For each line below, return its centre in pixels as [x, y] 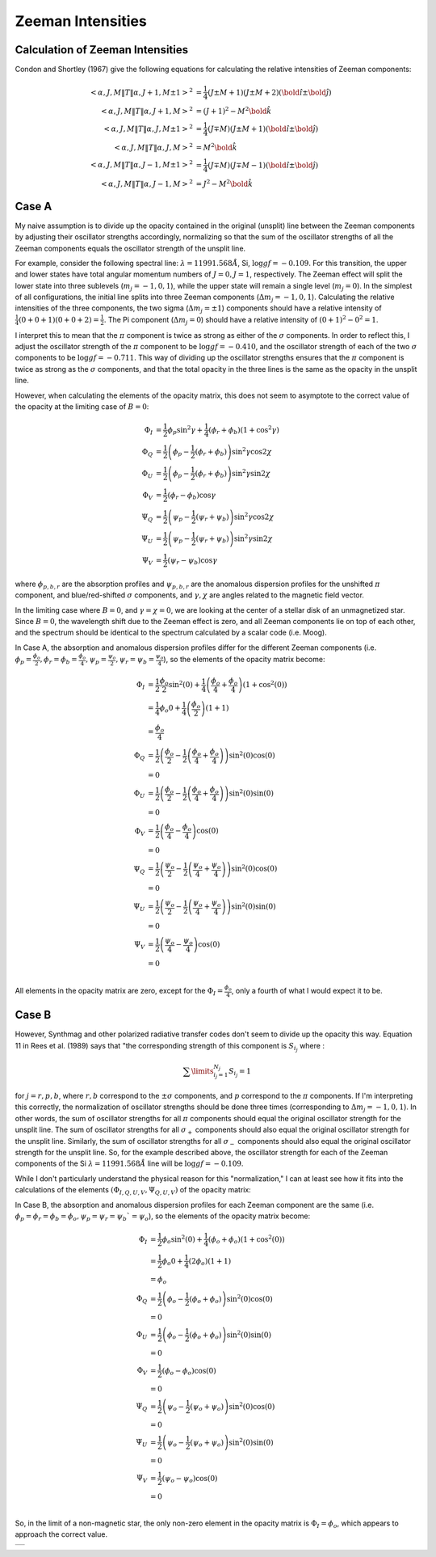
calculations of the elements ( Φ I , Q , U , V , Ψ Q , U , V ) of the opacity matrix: [133, 1191]
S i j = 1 [240, 1072]
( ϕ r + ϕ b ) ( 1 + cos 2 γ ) [244, 430]
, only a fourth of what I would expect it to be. [307, 990]
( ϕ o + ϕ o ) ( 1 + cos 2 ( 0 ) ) [247, 1239]
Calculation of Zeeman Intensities [102, 50]
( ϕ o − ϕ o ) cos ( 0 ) [189, 1372]
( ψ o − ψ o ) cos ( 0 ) [190, 1479]
